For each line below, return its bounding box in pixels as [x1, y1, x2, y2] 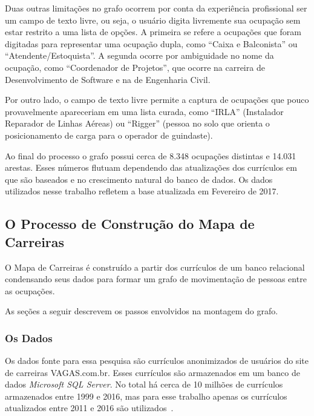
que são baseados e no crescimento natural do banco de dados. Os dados [5, 173, 273, 185]
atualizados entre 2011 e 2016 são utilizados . [5, 401, 174, 414]
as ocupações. [5, 284, 55, 297]
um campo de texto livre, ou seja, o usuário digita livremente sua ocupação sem [5, 13, 301, 26]
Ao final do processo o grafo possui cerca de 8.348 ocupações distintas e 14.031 [5, 149, 296, 162]
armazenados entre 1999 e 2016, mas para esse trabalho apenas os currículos [5, 389, 287, 402]
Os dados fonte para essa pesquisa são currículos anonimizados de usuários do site [5, 354, 309, 367]
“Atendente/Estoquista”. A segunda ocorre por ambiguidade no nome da [5, 49, 274, 62]
